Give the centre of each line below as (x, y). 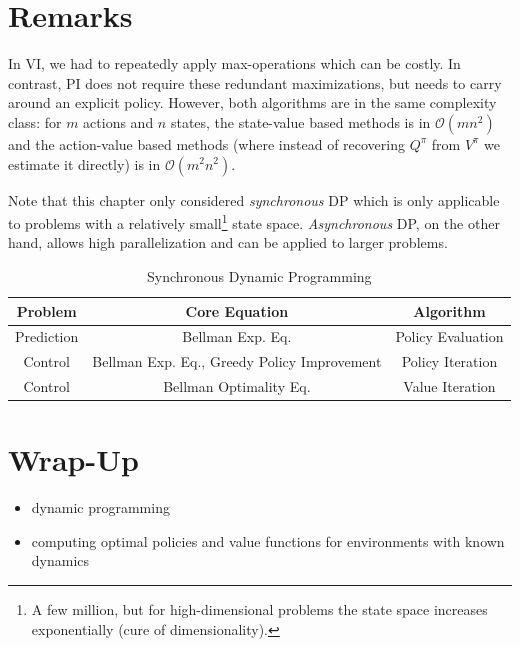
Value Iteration (449, 386)
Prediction (47, 336)
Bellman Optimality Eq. (237, 386)
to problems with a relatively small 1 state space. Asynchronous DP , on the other (254, 221)
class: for (35, 121)
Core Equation (237, 310)
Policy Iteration (449, 361)
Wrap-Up (73, 459)
